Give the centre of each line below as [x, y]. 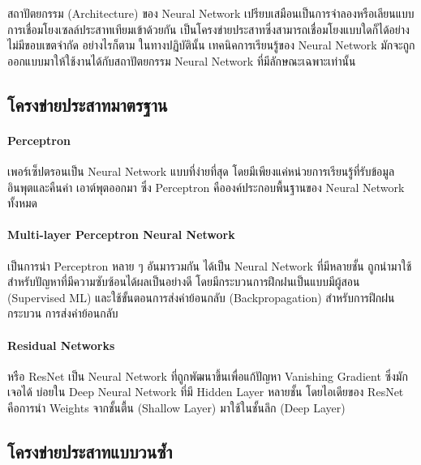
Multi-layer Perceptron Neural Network [121, 235]
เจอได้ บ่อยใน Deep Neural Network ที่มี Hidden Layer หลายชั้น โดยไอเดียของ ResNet [206, 392]
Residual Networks [61, 345]
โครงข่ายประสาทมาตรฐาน [88, 104]
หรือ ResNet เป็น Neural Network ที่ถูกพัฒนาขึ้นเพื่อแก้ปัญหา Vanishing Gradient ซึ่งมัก [208, 375]
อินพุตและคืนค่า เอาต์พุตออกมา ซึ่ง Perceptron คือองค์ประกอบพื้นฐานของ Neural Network [206, 187]
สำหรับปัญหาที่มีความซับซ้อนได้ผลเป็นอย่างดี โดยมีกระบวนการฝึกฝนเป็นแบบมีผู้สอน [184, 282]
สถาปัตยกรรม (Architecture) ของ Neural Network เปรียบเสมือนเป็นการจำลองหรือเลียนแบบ [211, 13]
